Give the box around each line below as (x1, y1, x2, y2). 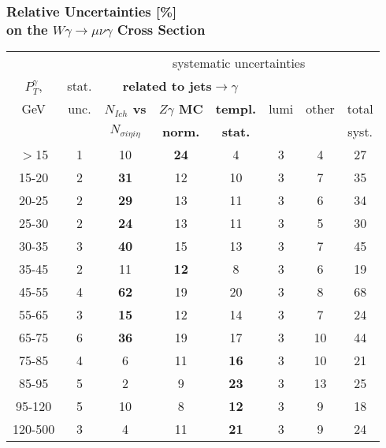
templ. (215, 99, 257, 118)
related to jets (122, 77, 212, 95)
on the (6, 19, 48, 39)
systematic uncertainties (172, 54, 306, 73)
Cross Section (117, 19, 206, 39)
